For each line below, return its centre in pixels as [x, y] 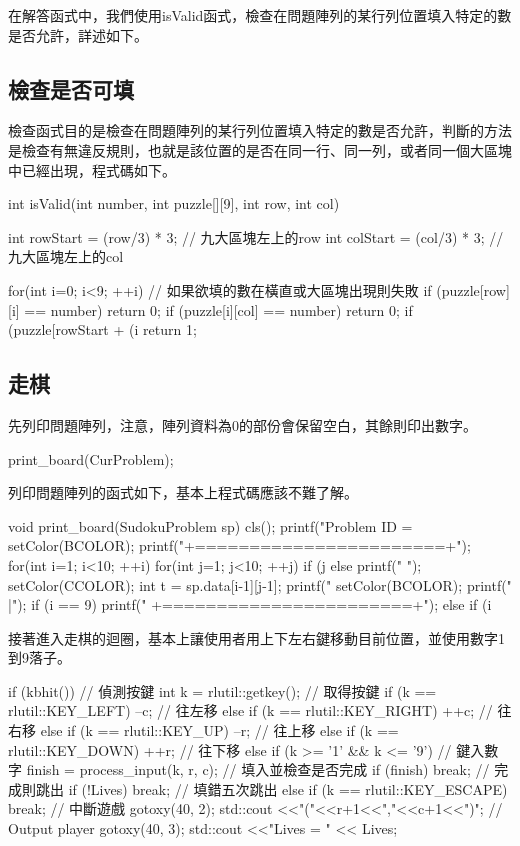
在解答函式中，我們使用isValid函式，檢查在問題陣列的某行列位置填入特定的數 [260, 15]
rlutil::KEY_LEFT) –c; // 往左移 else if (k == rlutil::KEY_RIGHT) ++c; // [250, 710]
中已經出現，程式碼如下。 [92, 169]
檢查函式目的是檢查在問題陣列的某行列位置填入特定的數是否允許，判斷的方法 [260, 130]
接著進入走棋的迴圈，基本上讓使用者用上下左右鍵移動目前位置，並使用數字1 [256, 637]
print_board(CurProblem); [91, 458]
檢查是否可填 [71, 88]
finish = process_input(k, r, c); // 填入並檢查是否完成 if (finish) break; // [258, 769]
